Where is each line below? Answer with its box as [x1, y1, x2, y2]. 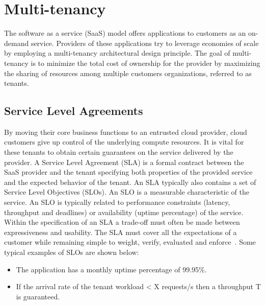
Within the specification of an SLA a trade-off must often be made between [4, 217, 240, 227]
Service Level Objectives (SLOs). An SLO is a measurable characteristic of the [4, 186, 249, 197]
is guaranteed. [16, 291, 60, 301]
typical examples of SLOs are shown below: [4, 247, 139, 257]
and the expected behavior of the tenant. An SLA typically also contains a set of [4, 176, 256, 187]
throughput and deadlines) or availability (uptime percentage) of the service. [4, 206, 244, 217]
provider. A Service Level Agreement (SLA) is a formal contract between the [4, 156, 244, 167]
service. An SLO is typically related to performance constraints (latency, [4, 197, 230, 207]
